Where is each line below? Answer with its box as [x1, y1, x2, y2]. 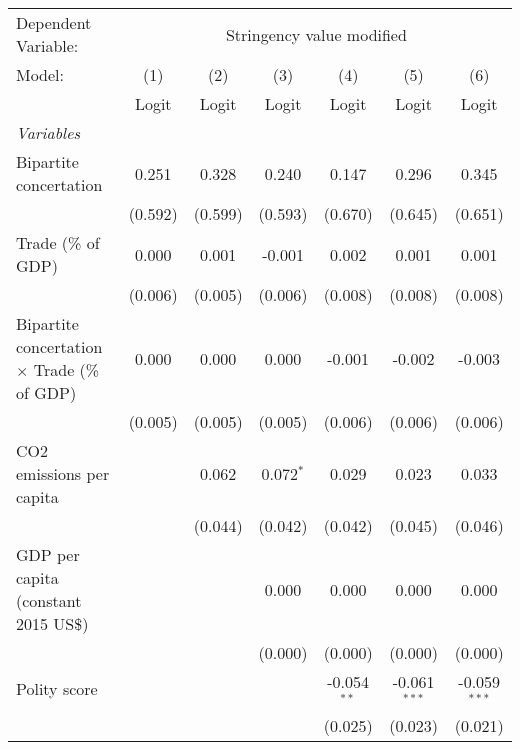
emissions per [16, 462, 110, 485]
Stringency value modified [225, 22, 407, 46]
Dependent [16, 11, 92, 34]
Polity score [16, 677, 98, 701]
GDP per [16, 543, 80, 566]
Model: [16, 63, 65, 86]
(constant [16, 589, 82, 612]
